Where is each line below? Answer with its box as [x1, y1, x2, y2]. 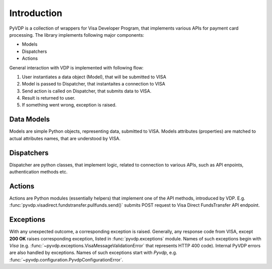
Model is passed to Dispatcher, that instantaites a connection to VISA [22, 81, 166, 87]
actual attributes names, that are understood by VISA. [9, 135, 121, 141]
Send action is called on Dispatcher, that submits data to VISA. [22, 88, 152, 94]
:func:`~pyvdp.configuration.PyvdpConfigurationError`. [9, 256, 123, 262]
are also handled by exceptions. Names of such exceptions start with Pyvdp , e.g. [9, 249, 177, 256]
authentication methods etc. [9, 169, 68, 175]
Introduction [9, 8, 62, 19]
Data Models [9, 115, 50, 124]
